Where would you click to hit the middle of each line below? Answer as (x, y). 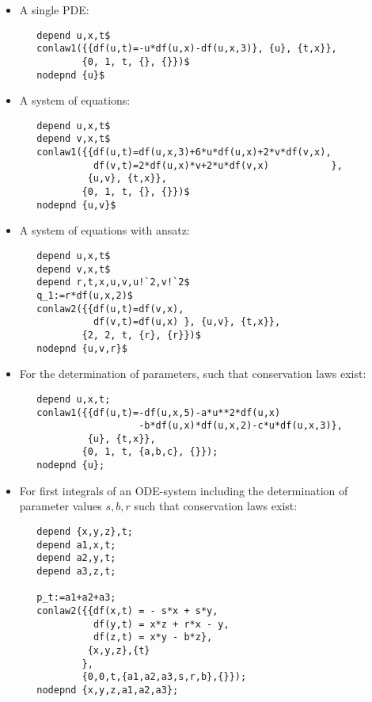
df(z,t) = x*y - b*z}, (153, 637)
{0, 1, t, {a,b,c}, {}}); (150, 452)
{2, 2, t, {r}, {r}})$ (141, 335)
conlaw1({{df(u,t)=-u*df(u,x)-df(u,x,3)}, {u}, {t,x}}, (187, 49)
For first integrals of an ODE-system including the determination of (184, 490)
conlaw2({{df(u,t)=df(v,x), (110, 309)
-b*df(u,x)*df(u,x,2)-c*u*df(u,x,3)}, (241, 426)
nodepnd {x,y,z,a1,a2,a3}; (108, 690)
